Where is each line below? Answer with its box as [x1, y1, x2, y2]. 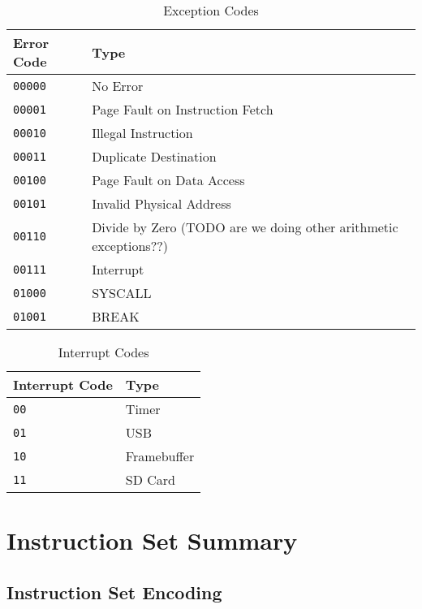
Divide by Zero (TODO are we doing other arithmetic [92, 218, 398, 236]
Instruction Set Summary [6, 524, 298, 557]
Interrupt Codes [58, 343, 149, 361]
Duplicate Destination [92, 147, 217, 166]
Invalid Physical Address [92, 194, 231, 213]
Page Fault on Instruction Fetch [92, 100, 273, 119]
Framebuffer [125, 447, 195, 465]
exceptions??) [92, 236, 168, 255]
